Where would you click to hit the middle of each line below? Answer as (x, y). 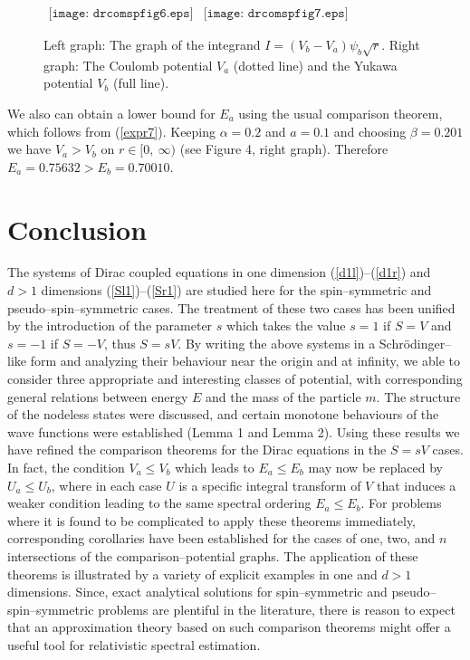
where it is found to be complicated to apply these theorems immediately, (212, 520)
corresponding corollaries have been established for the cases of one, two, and (221, 538)
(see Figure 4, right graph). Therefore (284, 149)
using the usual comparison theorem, (341, 113)
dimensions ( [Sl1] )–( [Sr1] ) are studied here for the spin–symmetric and (236, 290)
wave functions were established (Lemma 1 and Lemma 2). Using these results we (234, 431)
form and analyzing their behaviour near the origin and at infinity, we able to (245, 361)
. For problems (401, 503)
